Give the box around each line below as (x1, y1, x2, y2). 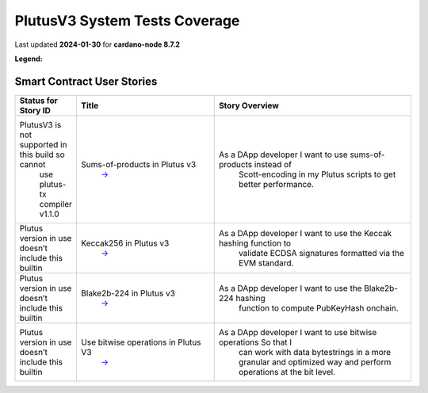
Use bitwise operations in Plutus (80, 337, 201, 348)
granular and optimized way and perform (238, 357, 392, 368)
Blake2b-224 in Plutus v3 (80, 288, 176, 299)
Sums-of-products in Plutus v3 (80, 158, 197, 170)
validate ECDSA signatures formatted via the (238, 247, 404, 258)
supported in (19, 139, 67, 150)
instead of (254, 158, 292, 170)
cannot (19, 158, 46, 170)
